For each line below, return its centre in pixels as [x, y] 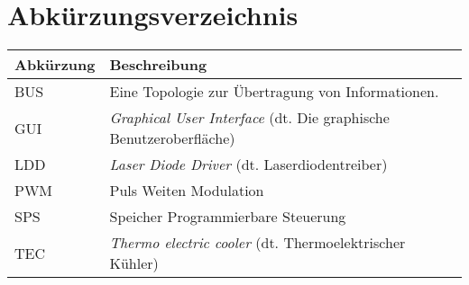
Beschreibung [158, 65]
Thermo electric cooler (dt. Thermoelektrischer [257, 243]
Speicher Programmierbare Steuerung [228, 217]
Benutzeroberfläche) [172, 138]
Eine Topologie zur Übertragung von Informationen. [274, 92]
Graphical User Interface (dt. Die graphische [249, 118]
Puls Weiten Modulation [187, 191]
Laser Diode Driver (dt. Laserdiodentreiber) [248, 165]
